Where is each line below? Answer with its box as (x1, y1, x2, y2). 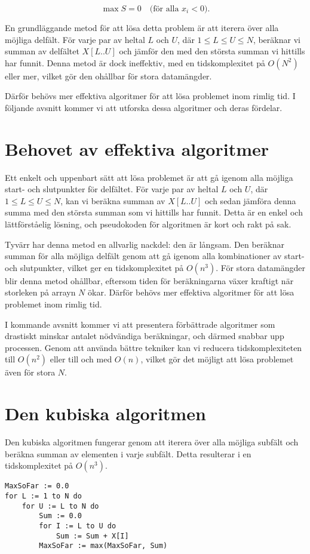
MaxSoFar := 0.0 (5, 482, 69, 491)
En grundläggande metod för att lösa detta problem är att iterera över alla (5, 21, 279, 33)
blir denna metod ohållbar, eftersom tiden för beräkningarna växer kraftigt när (5, 274, 294, 287)
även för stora (5, 366, 56, 378)
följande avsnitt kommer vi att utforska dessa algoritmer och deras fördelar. (5, 101, 283, 113)
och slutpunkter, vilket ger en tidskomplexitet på (5, 261, 184, 273)
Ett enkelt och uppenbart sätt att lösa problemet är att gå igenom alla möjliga (5, 171, 293, 183)
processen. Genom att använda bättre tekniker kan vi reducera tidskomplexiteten (5, 341, 302, 353)
